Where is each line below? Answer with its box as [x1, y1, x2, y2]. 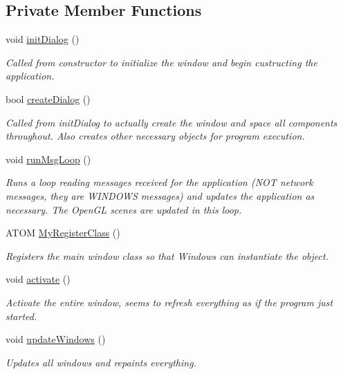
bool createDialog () [6, 91, 91, 106]
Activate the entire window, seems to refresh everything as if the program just [6, 294, 333, 309]
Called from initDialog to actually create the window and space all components [6, 115, 337, 129]
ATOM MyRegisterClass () [6, 225, 120, 240]
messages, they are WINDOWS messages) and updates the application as [6, 188, 315, 203]
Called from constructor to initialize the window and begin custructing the [6, 55, 317, 69]
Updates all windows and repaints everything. [6, 355, 196, 369]
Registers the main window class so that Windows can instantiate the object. [6, 248, 328, 263]
